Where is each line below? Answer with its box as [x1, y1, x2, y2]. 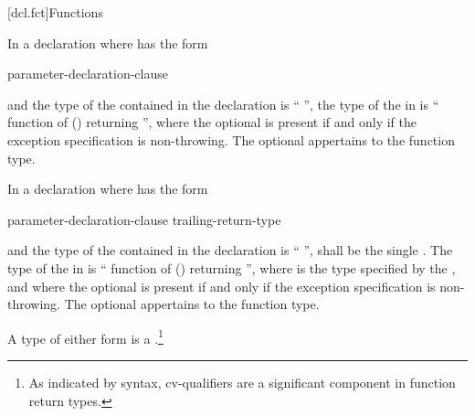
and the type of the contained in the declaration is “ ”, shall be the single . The [7, 240, 453, 260]
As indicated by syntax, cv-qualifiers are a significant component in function [28, 372, 456, 391]
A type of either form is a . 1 [7, 325, 164, 347]
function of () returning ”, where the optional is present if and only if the [7, 112, 417, 132]
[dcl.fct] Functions [7, 3, 103, 21]
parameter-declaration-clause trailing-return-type [7, 209, 281, 229]
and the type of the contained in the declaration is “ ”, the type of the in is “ [7, 94, 439, 113]
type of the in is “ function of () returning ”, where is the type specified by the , [7, 258, 456, 277]
